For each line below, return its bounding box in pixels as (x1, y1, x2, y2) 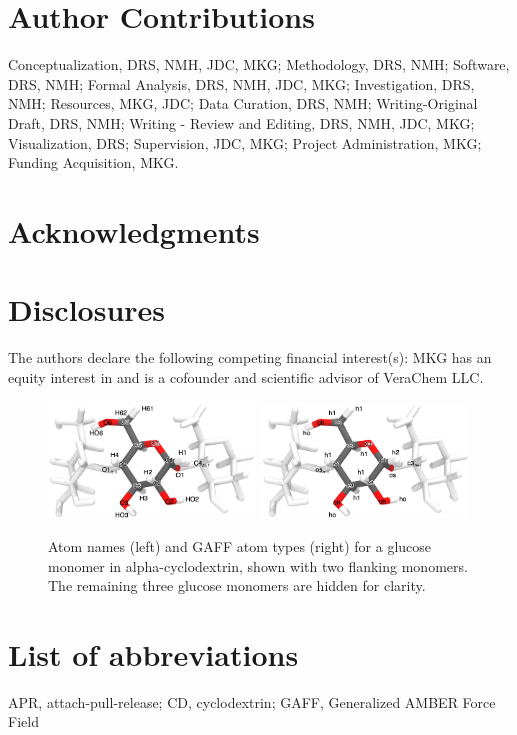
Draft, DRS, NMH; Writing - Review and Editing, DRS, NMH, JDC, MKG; (8, 112, 475, 133)
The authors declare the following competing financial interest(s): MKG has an (8, 347, 492, 368)
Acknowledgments (8, 210, 260, 251)
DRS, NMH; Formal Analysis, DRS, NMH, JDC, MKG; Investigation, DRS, (8, 73, 475, 94)
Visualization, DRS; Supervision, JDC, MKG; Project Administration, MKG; (8, 132, 482, 153)
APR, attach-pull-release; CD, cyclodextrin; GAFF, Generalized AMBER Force (8, 691, 496, 712)
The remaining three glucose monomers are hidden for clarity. (48, 575, 426, 596)
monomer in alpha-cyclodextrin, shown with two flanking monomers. (48, 555, 468, 576)
